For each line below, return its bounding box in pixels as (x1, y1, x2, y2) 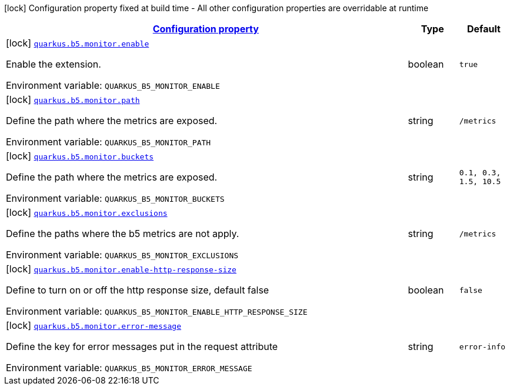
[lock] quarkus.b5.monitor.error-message (6, 319, 182, 331)
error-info (459, 342, 506, 351)
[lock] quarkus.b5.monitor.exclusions (6, 206, 168, 218)
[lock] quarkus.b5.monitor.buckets (6, 150, 154, 162)
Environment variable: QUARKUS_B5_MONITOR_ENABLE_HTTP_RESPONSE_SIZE (6, 305, 308, 317)
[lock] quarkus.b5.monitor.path (6, 94, 140, 105)
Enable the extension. (6, 58, 101, 70)
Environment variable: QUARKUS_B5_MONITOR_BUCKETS (6, 192, 225, 204)
